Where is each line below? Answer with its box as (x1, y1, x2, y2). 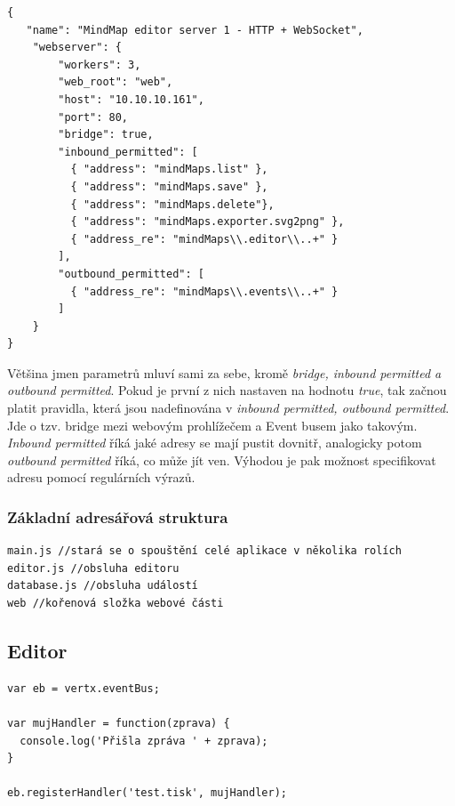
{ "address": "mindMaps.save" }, (70, 180, 268, 193)
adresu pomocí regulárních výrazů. (7, 468, 196, 487)
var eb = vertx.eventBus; (7, 681, 160, 695)
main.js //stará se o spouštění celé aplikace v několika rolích (7, 544, 402, 558)
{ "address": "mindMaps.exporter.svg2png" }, (70, 215, 345, 229)
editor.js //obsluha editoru (7, 561, 180, 575)
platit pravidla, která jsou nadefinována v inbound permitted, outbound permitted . (7, 399, 450, 417)
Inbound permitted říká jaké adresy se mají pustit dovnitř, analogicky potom (7, 433, 422, 452)
